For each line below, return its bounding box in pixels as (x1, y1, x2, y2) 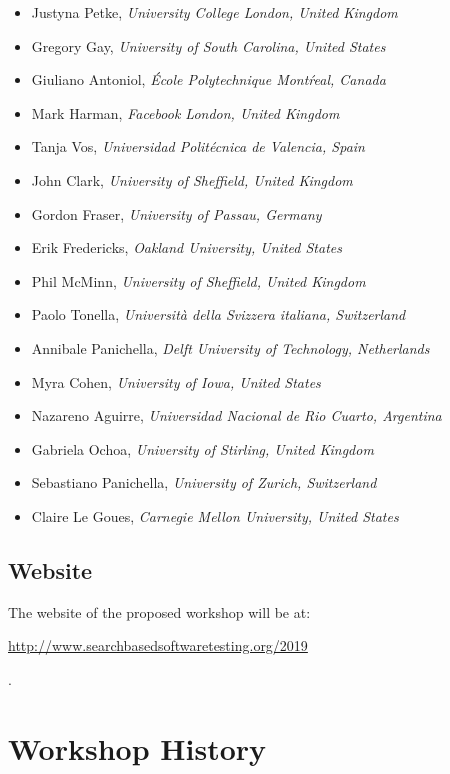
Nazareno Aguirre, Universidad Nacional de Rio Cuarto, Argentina (31, 405, 442, 426)
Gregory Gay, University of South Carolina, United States (31, 35, 386, 56)
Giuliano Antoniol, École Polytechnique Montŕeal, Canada (31, 69, 386, 90)
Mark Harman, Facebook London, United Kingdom (31, 102, 340, 123)
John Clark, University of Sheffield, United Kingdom (31, 169, 353, 190)
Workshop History (8, 727, 267, 768)
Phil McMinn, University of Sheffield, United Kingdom (31, 270, 366, 291)
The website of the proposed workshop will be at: (8, 601, 311, 622)
